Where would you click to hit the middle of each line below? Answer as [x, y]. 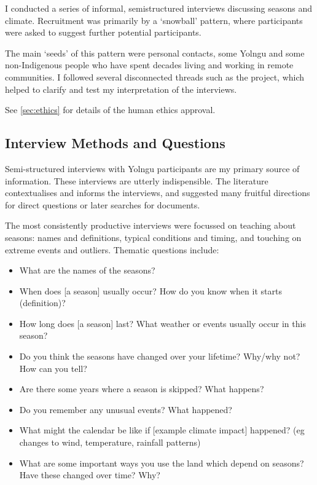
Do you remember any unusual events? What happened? [126, 409]
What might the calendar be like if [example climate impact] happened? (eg [162, 430]
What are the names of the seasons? [87, 270]
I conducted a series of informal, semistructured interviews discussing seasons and [158, 8]
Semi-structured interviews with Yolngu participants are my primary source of [152, 168]
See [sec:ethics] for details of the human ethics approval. [110, 110]
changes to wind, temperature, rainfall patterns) [110, 442]
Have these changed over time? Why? [90, 475]
